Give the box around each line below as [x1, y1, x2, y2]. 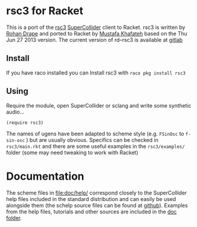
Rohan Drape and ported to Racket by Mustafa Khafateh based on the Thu [6, 30, 188, 37]
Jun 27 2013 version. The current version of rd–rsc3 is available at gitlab [6, 36, 183, 43]
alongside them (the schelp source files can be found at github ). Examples [6, 202, 188, 209]
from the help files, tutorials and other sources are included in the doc [6, 208, 177, 215]
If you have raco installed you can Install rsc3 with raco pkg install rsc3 [6, 69, 186, 76]
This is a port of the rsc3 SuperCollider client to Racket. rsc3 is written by [6, 24, 186, 31]
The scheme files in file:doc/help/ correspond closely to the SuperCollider [6, 189, 187, 196]
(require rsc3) [6, 119, 44, 125]
